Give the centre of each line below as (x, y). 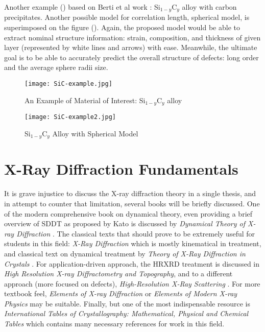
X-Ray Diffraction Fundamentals (121, 169)
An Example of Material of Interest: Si (85, 100)
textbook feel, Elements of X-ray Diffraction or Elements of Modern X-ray (121, 293)
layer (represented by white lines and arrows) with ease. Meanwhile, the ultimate (131, 47)
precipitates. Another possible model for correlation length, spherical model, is (127, 17)
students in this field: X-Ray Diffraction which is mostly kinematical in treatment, (133, 243)
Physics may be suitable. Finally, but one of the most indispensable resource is (127, 303)
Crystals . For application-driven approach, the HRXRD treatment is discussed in (132, 263)
